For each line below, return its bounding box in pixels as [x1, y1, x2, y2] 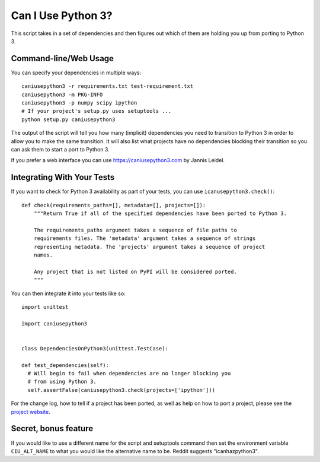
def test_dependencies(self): [21, 362, 110, 368]
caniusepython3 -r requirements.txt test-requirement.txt [21, 83, 194, 90]
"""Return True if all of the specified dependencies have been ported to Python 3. [33, 210, 287, 217]
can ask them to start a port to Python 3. [11, 145, 110, 153]
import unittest [21, 303, 69, 310]
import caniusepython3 [21, 320, 88, 327]
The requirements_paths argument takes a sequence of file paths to [33, 226, 237, 233]
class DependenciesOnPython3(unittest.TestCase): [21, 345, 169, 352]
